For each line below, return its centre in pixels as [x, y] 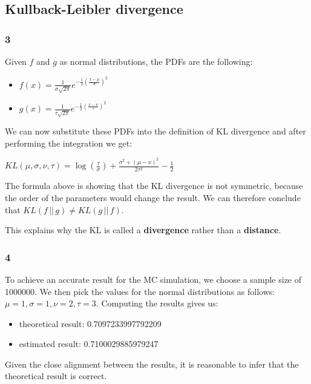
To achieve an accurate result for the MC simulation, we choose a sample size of [153, 279]
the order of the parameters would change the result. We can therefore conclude [153, 197]
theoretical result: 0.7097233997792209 [90, 323]
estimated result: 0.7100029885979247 [89, 344]
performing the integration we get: [69, 143]
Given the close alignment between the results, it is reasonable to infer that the [152, 364]
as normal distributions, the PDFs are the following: [156, 61]
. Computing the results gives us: [157, 303]
